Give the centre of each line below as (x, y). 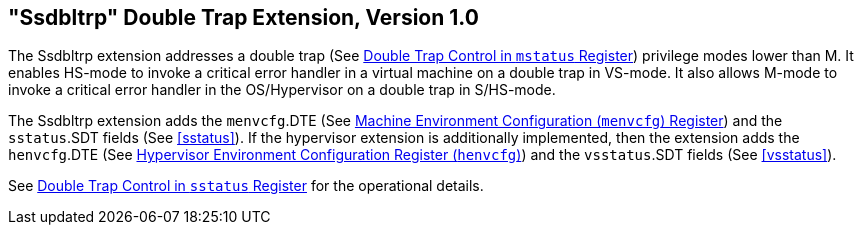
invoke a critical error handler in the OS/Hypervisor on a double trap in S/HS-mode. (282, 90)
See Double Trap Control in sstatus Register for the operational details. (246, 186)
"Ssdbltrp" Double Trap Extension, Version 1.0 (243, 17)
